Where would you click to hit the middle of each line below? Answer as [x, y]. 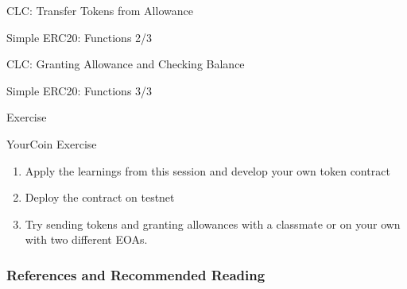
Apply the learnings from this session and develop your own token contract [207, 170]
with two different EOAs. [86, 239]
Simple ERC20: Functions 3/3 [79, 90]
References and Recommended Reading [136, 274]
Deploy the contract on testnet [100, 197]
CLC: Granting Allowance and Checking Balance [126, 64]
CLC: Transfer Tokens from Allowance [100, 10]
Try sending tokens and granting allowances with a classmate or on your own [213, 223]
